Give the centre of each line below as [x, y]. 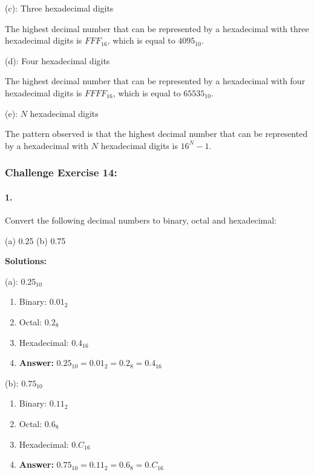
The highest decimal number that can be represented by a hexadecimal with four [155, 81]
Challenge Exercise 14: [61, 172]
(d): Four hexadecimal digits [57, 60]
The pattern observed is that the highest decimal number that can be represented [156, 134]
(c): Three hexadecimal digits [59, 8]
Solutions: [26, 261]
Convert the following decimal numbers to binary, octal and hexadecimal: [141, 220]
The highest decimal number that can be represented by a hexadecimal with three [157, 28]
